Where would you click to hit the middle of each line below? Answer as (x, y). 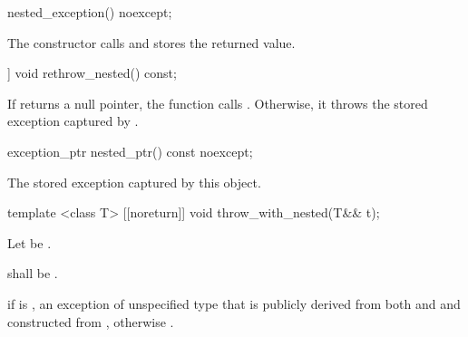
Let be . (29, 242)
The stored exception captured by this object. (134, 182)
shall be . (33, 273)
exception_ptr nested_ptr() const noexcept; (130, 151)
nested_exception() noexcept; (90, 12)
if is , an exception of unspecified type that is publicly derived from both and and (234, 303)
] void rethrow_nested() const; (92, 73)
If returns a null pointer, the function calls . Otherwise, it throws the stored (218, 103)
